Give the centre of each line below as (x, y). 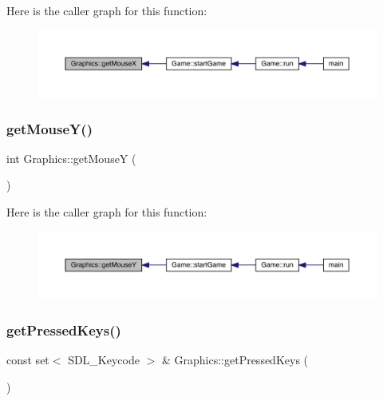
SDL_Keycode (104, 359)
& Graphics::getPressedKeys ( (235, 359)
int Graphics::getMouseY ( (71, 158)
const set (28, 359)
